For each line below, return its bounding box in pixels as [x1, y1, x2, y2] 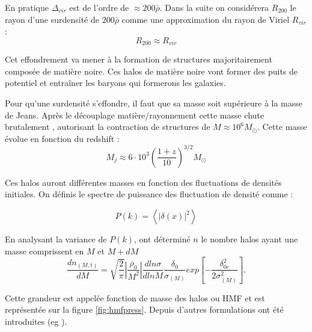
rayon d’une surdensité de [5, 13, 99, 25]
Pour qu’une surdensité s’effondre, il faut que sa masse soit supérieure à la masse [5, 97, 303, 109]
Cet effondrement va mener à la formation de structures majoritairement [5, 53, 272, 66]
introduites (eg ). [5, 315, 67, 327]
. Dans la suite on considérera [159, 1, 269, 13]
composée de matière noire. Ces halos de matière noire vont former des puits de [5, 64, 298, 77]
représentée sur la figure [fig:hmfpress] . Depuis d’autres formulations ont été [5, 303, 284, 316]
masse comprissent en [5, 244, 84, 257]
